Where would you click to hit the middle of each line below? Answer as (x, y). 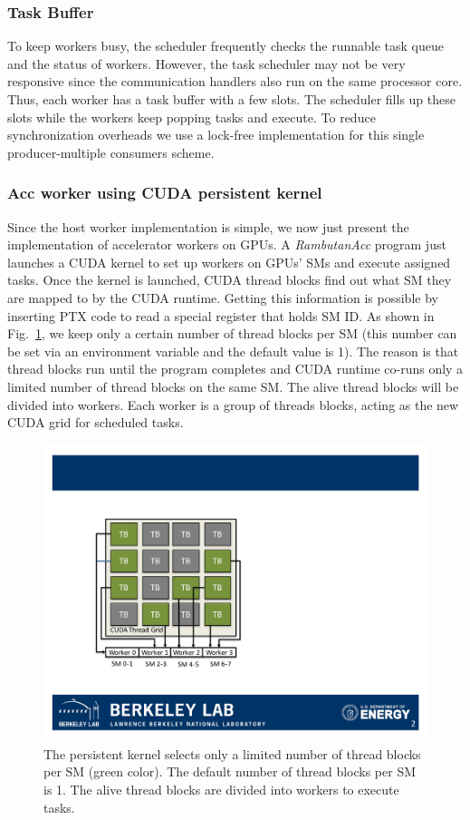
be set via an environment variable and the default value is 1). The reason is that (233, 351)
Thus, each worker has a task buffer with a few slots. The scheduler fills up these (231, 99)
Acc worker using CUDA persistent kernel (165, 193)
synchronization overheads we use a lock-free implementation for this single (216, 135)
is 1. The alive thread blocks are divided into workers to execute (221, 790)
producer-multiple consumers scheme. (111, 152)
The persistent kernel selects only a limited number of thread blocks (232, 753)
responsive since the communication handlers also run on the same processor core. (235, 81)
